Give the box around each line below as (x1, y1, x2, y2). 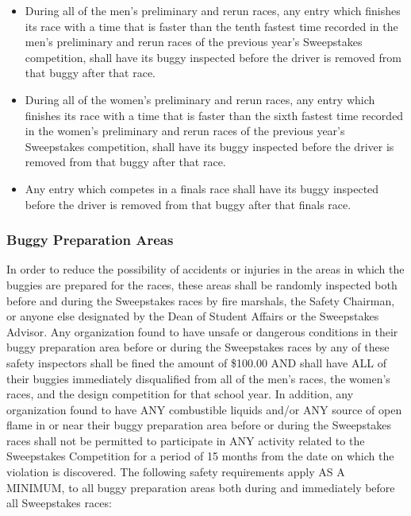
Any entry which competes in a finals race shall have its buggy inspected (25, 180, 379, 196)
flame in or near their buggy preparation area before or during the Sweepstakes (6, 417, 392, 433)
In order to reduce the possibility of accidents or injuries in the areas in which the (6, 261, 405, 277)
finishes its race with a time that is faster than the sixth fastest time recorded (25, 107, 404, 123)
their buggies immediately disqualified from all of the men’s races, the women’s (6, 370, 390, 386)
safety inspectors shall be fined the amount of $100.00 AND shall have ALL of (6, 354, 386, 371)
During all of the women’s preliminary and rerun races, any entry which (25, 91, 375, 107)
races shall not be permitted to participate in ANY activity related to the (6, 432, 365, 448)
